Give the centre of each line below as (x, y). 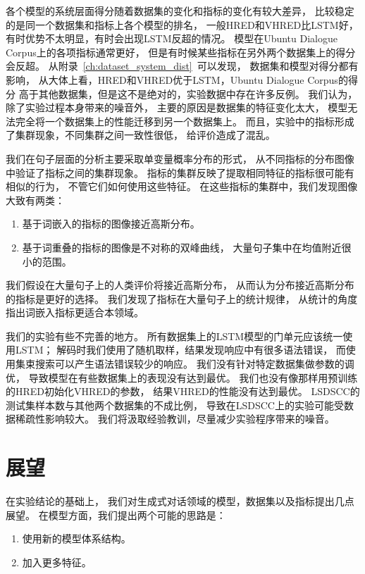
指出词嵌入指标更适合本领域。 (75, 312)
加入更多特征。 (57, 562)
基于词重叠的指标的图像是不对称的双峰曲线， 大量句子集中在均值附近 (182, 247)
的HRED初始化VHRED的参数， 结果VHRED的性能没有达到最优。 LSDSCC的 (183, 391)
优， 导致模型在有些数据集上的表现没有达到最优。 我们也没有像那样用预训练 (182, 377)
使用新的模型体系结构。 (76, 538)
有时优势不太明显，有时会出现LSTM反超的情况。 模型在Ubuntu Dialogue (172, 38)
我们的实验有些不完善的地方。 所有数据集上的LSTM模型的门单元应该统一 (174, 336)
